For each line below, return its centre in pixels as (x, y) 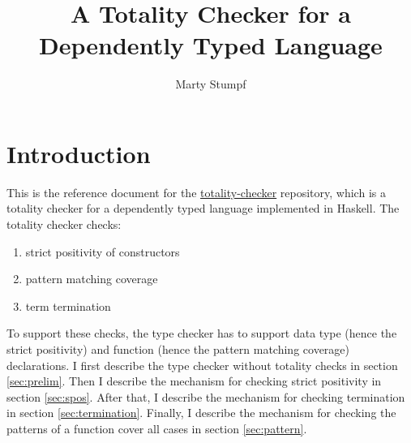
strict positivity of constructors (103, 251)
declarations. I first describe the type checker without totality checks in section (202, 365)
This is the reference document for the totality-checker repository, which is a (196, 192)
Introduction (79, 153)
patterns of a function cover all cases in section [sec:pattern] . (157, 428)
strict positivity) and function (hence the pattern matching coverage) (178, 349)
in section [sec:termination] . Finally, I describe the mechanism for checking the (201, 413)
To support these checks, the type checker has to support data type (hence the (202, 333)
